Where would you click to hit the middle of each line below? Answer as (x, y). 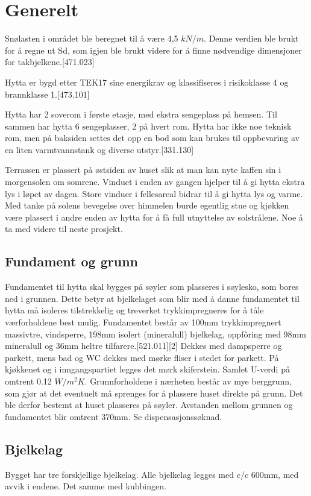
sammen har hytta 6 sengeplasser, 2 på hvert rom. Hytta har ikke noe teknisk (148, 126)
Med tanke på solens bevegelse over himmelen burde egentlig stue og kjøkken (147, 205)
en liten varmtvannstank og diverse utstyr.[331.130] (99, 149)
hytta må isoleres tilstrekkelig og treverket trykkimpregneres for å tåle (134, 310)
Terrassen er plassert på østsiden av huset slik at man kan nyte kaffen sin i (143, 170)
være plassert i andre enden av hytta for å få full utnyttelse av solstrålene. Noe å (154, 217)
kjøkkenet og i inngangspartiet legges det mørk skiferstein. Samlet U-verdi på (147, 369)
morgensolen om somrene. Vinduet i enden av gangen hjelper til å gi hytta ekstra (155, 182)
